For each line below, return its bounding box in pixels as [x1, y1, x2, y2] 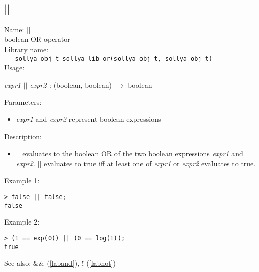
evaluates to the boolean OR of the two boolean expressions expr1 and [22, 148, 243, 159]
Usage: [4, 62, 25, 73]
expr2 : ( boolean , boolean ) [30, 79, 112, 90]
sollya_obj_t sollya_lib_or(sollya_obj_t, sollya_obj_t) [15, 55, 213, 62]
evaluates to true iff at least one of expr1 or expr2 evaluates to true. [43, 158, 256, 168]
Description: [4, 131, 42, 141]
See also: [4, 258, 31, 268]
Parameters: [4, 96, 42, 107]
